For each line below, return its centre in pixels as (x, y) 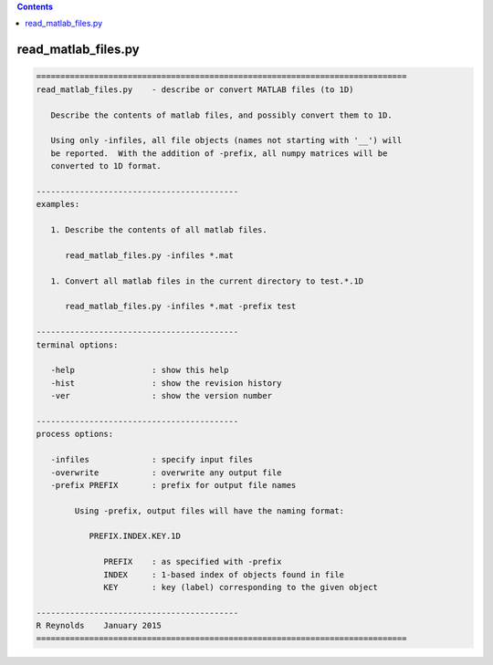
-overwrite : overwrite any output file (166, 473)
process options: (75, 434)
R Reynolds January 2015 (99, 626)
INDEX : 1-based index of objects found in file (224, 574)
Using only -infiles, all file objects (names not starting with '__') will (226, 140)
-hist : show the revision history (166, 383)
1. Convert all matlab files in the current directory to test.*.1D (207, 281)
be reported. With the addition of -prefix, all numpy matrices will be (219, 153)
